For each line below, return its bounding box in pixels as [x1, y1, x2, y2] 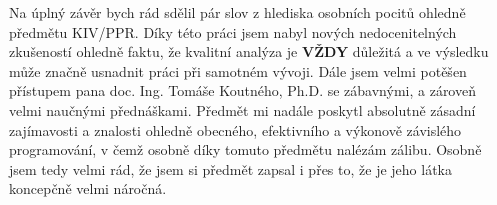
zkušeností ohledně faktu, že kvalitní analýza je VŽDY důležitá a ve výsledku [9, 41, 489, 62]
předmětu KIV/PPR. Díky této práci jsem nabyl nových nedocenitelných [9, 21, 457, 42]
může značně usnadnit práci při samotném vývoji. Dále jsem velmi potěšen [9, 60, 467, 81]
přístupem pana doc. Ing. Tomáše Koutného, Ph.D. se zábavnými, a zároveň [9, 80, 476, 101]
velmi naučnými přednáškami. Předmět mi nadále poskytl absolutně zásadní [9, 99, 476, 120]
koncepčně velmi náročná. [9, 178, 167, 199]
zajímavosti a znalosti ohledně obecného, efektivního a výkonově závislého [9, 119, 462, 140]
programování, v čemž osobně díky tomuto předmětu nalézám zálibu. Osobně [9, 139, 482, 160]
